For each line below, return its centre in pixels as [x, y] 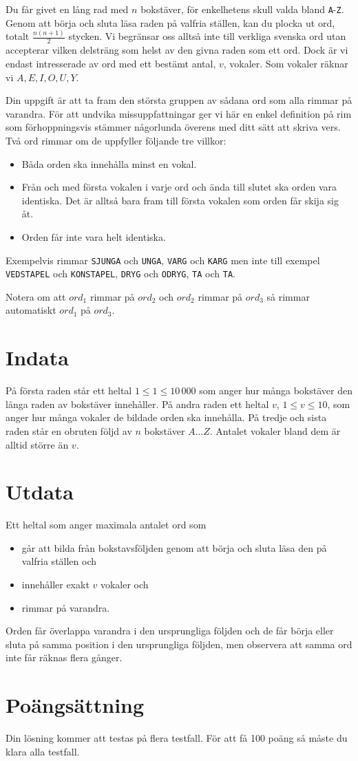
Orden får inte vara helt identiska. [94, 236]
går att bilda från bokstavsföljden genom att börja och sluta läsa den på [174, 547]
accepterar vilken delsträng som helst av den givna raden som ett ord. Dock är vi [177, 50]
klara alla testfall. [43, 751]
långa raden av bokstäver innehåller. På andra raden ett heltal [137, 404]
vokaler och [124, 585]
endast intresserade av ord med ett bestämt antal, [111, 63]
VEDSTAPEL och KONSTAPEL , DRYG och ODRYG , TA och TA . [120, 274]
